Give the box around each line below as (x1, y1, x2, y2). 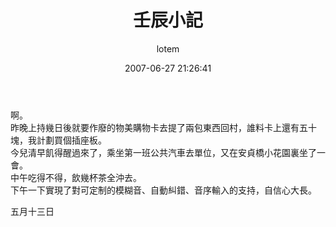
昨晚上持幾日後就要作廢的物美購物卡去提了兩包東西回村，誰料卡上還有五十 (10, 121, 317, 133)
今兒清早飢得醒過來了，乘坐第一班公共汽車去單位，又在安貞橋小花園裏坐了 (10, 146, 317, 158)
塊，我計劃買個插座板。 (10, 134, 107, 146)
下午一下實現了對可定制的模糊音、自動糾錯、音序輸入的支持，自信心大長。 (10, 184, 317, 196)
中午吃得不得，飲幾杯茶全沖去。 (10, 171, 142, 183)
